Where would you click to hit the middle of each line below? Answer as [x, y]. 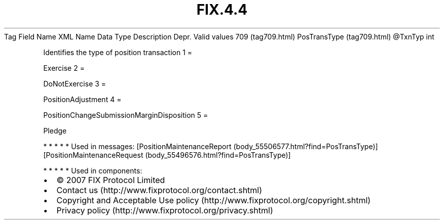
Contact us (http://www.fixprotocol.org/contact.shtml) [159, 190]
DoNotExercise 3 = [75, 83]
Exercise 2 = [64, 68]
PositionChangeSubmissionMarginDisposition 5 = [126, 115]
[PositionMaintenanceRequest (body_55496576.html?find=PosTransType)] [167, 155]
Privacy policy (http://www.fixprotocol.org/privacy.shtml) [165, 210]
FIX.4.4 [222, 10]
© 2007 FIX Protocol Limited [111, 180]
